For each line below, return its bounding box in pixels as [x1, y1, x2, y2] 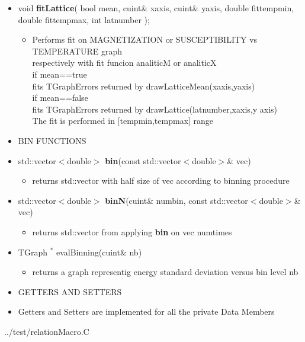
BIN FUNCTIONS [18, 134, 86, 146]
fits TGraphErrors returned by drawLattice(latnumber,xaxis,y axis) [32, 103, 277, 115]
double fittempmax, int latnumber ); [18, 13, 150, 25]
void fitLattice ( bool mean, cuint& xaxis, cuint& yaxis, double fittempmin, [18, 2, 294, 14]
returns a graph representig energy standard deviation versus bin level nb [32, 266, 298, 278]
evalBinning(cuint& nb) [56, 245, 142, 258]
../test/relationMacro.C [4, 325, 89, 337]
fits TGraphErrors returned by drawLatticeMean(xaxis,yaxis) [32, 79, 255, 92]
